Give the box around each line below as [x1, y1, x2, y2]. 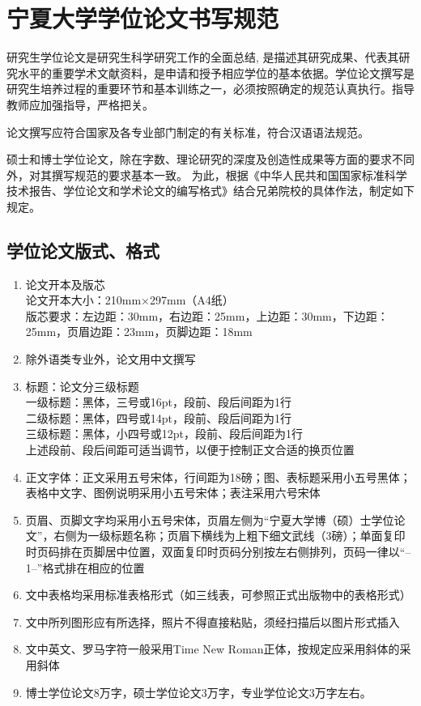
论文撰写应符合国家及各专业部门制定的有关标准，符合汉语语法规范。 [6, 123, 369, 140]
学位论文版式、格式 [6, 237, 159, 262]
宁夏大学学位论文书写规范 [6, 2, 279, 35]
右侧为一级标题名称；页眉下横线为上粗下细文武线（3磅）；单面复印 [53, 527, 406, 544]
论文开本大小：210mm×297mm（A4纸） [25, 291, 234, 308]
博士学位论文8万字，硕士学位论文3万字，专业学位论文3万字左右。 [25, 683, 372, 700]
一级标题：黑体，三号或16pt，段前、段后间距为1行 [25, 393, 292, 410]
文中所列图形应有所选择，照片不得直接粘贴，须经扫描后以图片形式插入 [25, 613, 400, 630]
